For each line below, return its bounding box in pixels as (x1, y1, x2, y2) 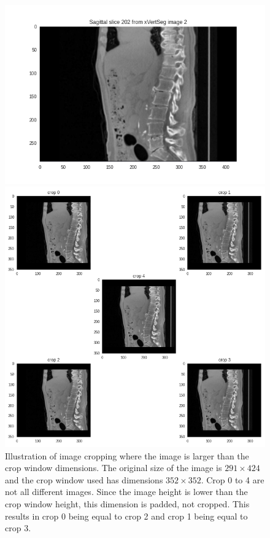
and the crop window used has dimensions (5, 473, 163, 486)
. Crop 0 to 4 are (201, 473, 264, 486)
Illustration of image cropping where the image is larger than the (5, 449, 249, 462)
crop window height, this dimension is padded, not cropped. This (5, 497, 250, 510)
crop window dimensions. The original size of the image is (5, 461, 222, 474)
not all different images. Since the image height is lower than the (5, 485, 248, 498)
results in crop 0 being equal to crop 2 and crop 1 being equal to (5, 509, 248, 522)
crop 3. (5, 521, 31, 534)
